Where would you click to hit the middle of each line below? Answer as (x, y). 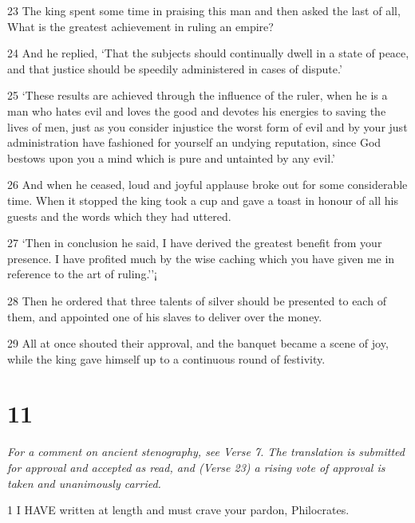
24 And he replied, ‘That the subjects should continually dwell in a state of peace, (208, 53)
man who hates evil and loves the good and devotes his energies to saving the (197, 110)
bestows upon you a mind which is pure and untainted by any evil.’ (171, 157)
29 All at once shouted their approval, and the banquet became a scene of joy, (198, 343)
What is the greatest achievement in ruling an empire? (140, 26)
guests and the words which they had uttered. (119, 216)
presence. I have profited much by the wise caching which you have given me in (201, 258)
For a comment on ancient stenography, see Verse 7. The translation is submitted (206, 452)
